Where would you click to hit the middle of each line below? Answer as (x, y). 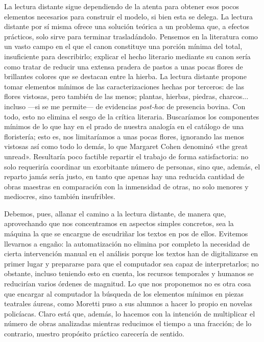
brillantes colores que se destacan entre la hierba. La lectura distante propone (125, 76)
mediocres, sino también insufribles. (60, 196)
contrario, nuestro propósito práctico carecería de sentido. (94, 333)
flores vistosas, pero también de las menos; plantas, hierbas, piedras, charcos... (126, 96)
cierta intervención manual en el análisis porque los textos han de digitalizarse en (131, 253)
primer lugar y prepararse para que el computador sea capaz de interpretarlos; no (131, 263)
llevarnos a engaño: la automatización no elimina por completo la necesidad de (127, 243)
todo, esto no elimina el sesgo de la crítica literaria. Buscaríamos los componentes (132, 116)
